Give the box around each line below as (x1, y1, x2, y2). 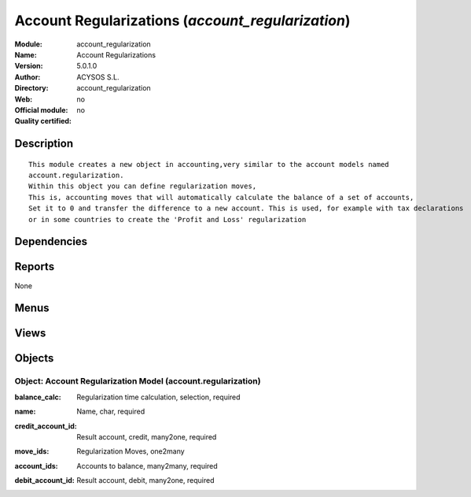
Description (14, 137, 74, 150)
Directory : (14, 83, 49, 93)
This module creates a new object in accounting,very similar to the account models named (28, 160, 389, 169)
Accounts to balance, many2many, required (76, 461, 218, 470)
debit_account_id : (14, 476, 75, 485)
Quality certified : (14, 117, 72, 126)
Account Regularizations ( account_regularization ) (14, 12, 351, 29)
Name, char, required (76, 406, 145, 417)
